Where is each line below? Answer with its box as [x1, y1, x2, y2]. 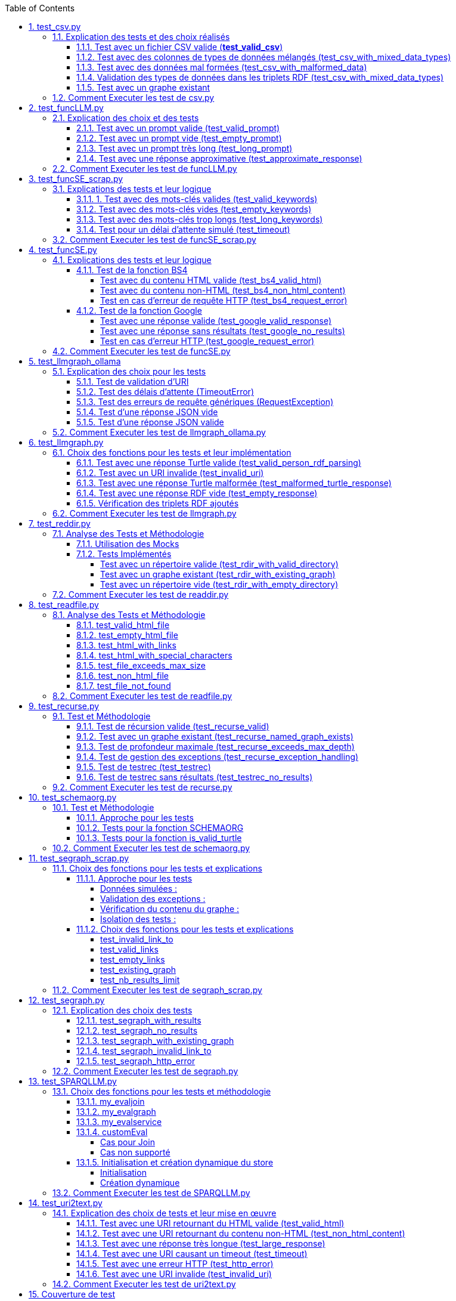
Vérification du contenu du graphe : [100, 904, 240, 914]
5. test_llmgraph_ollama [29, 356, 121, 366]
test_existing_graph [100, 965, 176, 975]
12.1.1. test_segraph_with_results [76, 1015, 201, 1025]
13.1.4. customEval [76, 1127, 148, 1137]
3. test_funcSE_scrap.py [29, 174, 123, 184]
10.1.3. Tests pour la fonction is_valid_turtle [76, 833, 242, 843]
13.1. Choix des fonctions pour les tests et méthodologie [52, 1086, 271, 1096]
